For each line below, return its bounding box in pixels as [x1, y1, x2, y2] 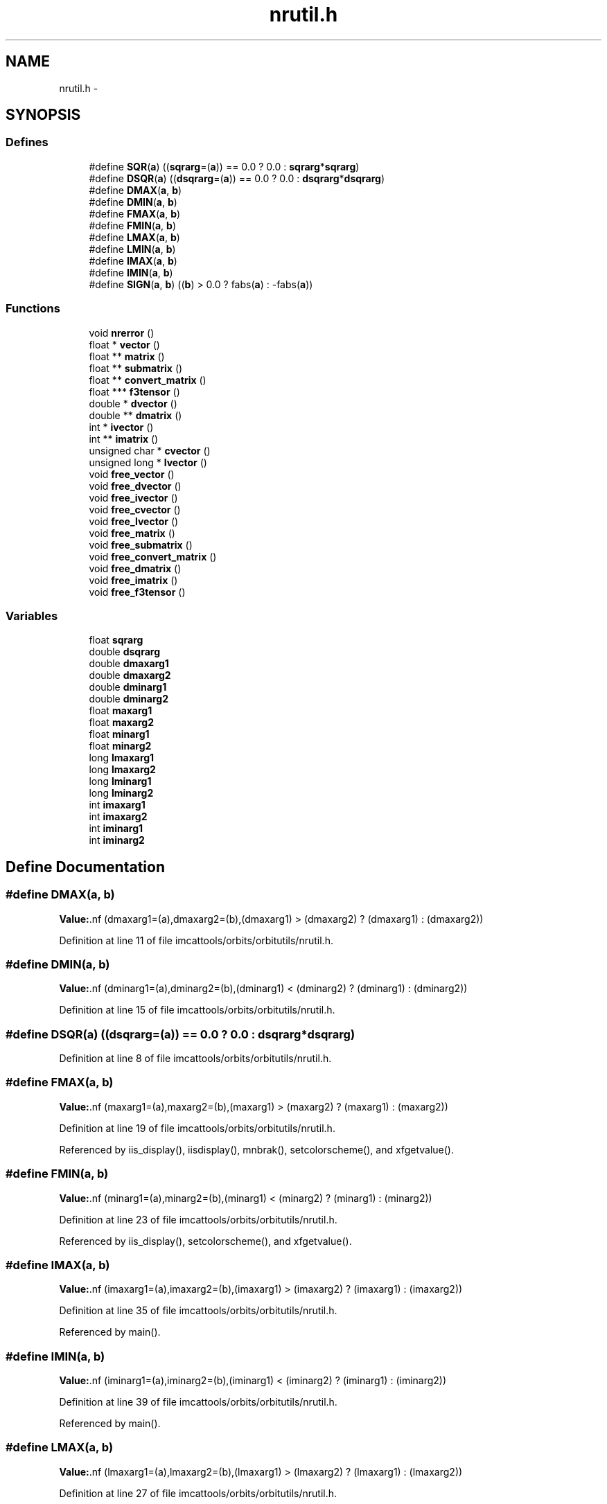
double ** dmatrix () [89, 409, 182, 421]
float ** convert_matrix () [89, 373, 206, 386]
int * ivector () [89, 421, 154, 433]
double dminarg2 [89, 693, 168, 705]
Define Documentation [6, 858, 165, 876]
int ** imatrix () [89, 432, 159, 445]
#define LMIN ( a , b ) [89, 242, 176, 255]
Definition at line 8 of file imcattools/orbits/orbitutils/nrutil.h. [59, 1052, 332, 1065]
